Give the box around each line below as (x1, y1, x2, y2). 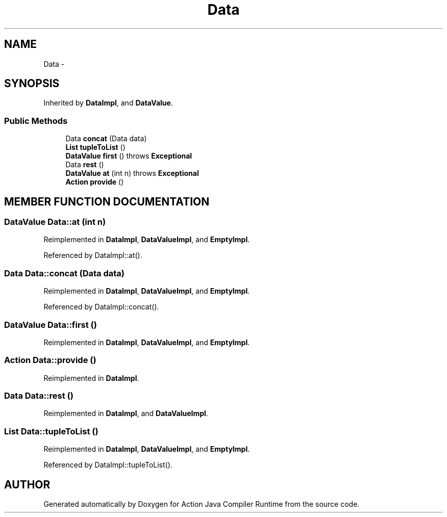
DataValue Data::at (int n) (4, 217, 106, 227)
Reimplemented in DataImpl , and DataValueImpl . (43, 409, 208, 418)
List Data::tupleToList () (4, 426, 98, 436)
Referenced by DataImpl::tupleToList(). (43, 460, 172, 470)
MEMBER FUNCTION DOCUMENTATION (4, 195, 210, 208)
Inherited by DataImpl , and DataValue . (43, 98, 173, 108)
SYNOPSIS (4, 77, 60, 90)
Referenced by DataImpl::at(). (43, 251, 142, 260)
